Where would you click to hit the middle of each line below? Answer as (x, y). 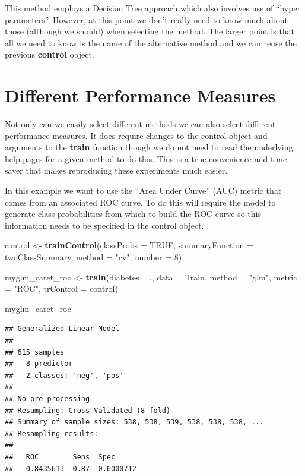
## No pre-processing (47, 398)
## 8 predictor (39, 364)
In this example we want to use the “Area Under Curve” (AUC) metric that (143, 190)
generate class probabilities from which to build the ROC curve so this (133, 214)
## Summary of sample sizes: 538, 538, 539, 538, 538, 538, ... (134, 422)
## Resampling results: (52, 434)
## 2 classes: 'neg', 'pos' (64, 375)
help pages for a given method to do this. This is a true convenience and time (146, 158)
